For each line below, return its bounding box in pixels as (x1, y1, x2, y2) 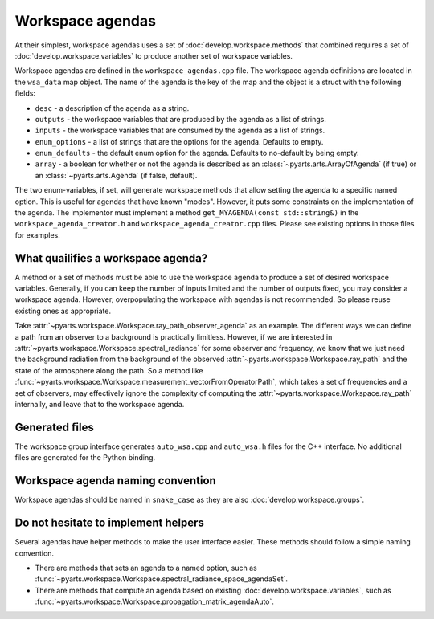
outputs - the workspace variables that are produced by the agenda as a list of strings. (35, 114, 327, 124)
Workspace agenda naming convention (14, 474, 216, 487)
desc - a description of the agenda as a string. (35, 103, 190, 112)
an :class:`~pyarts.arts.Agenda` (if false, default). (35, 170, 198, 180)
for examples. (14, 230, 60, 240)
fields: (14, 88, 36, 98)
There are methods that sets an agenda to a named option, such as (35, 563, 257, 572)
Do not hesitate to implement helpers (14, 516, 205, 530)
